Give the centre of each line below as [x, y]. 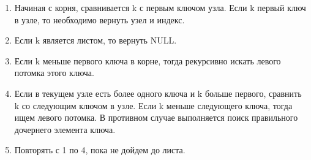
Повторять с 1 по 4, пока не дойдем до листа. [100, 150]
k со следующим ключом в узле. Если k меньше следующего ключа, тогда [153, 105]
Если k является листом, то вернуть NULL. [96, 40]
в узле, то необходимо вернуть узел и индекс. [99, 19]
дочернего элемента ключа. [65, 129]
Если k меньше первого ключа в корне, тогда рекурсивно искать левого [148, 60]
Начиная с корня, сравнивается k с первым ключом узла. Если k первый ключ [160, 7]
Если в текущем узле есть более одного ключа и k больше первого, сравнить [158, 93]
